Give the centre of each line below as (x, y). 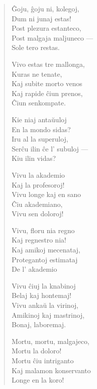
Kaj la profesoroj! (38, 184)
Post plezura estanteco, (46, 28)
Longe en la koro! (38, 380)
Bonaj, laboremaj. (39, 324)
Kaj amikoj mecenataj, (46, 250)
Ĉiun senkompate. (39, 103)
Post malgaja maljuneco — (52, 37)
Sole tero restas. (36, 47)
